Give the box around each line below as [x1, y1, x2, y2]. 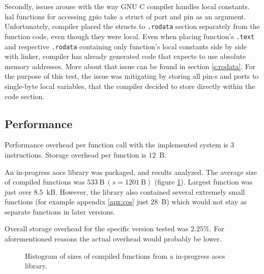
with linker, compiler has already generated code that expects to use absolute [5, 51, 246, 62]
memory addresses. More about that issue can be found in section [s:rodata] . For [5, 60, 256, 71]
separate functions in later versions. [5, 206, 115, 217]
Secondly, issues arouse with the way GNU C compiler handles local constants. [5, 1, 250, 11]
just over [5, 186, 32, 197]
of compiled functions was [5, 176, 85, 187]
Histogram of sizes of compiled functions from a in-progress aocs [25, 250, 225, 261]
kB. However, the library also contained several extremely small [46, 186, 245, 197]
